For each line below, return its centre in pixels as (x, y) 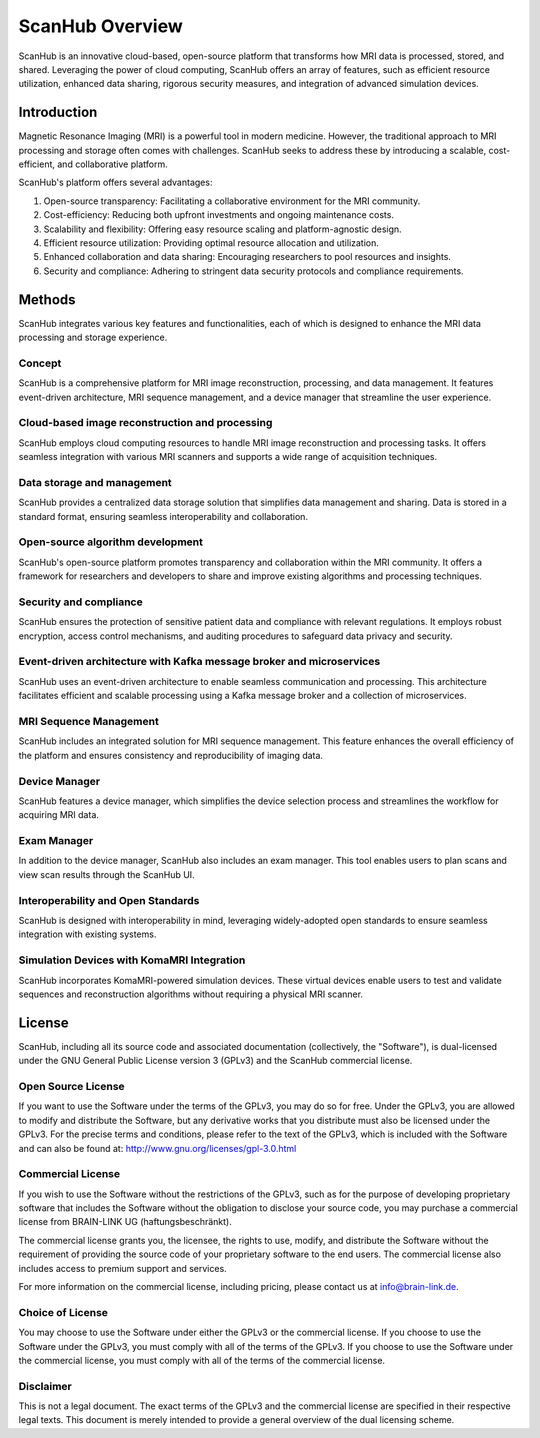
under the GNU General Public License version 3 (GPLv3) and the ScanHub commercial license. (215, 1061)
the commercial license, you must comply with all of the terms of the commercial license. (201, 1360)
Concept (40, 363)
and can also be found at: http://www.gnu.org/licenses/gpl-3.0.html (157, 1148)
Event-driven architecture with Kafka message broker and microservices (199, 662)
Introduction (58, 112)
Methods (47, 299)
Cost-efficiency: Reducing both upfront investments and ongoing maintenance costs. (219, 215)
